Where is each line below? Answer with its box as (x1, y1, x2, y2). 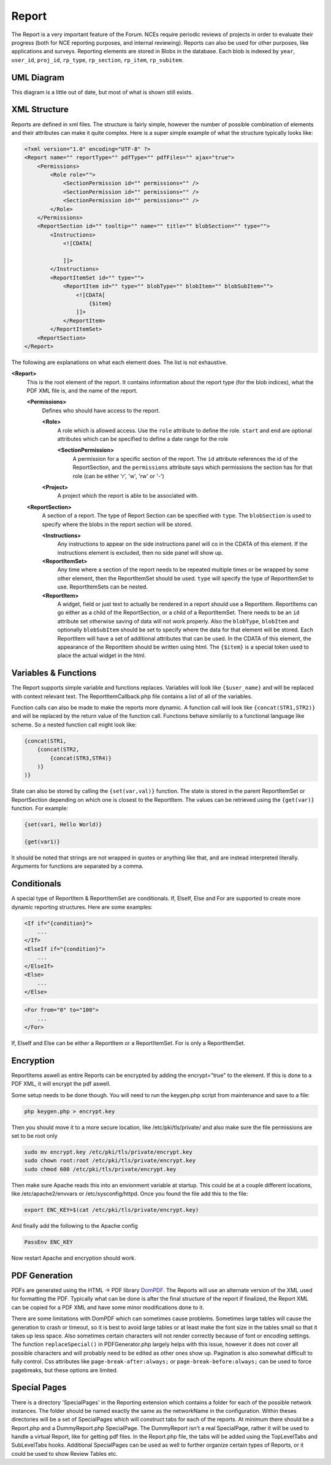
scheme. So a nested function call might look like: (11, 721, 137, 728)
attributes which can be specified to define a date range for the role (57, 435, 229, 443)
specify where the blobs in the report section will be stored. (42, 520, 192, 528)
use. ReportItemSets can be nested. (57, 583, 148, 591)
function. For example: (11, 805, 69, 812)
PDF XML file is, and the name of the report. (26, 387, 138, 395)
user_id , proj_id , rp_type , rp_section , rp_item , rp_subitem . (11, 56, 184, 64)
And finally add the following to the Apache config (11, 1222, 138, 1230)
